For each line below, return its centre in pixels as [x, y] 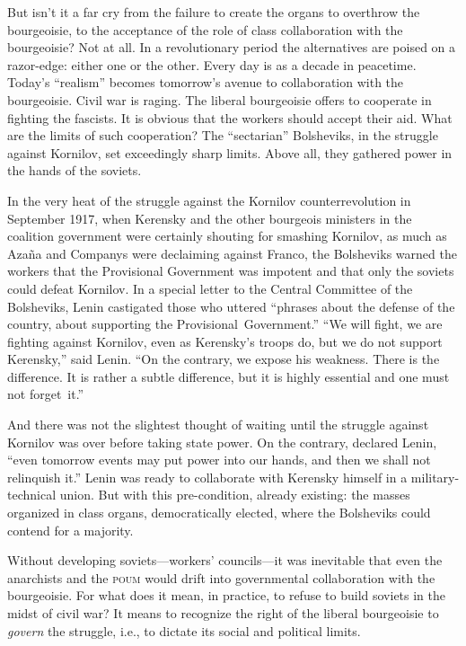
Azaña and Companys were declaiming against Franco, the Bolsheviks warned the [232, 253]
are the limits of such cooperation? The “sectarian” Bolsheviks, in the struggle [223, 135]
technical [32, 495]
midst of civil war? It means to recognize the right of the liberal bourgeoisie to [223, 613]
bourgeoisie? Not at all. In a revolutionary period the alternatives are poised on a [232, 47]
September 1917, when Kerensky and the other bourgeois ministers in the [210, 218]
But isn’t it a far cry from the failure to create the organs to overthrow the [214, 12]
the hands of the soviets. [75, 170]
